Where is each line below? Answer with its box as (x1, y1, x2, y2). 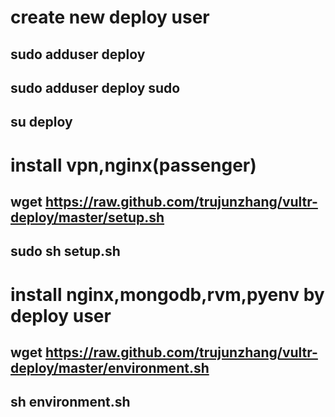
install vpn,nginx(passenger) (10, 154, 257, 176)
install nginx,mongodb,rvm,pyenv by (10, 283, 325, 306)
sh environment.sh (10, 394, 131, 411)
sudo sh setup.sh (10, 243, 121, 260)
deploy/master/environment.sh (10, 359, 210, 376)
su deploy (10, 114, 73, 131)
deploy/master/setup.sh (10, 209, 165, 226)
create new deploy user (10, 6, 210, 29)
